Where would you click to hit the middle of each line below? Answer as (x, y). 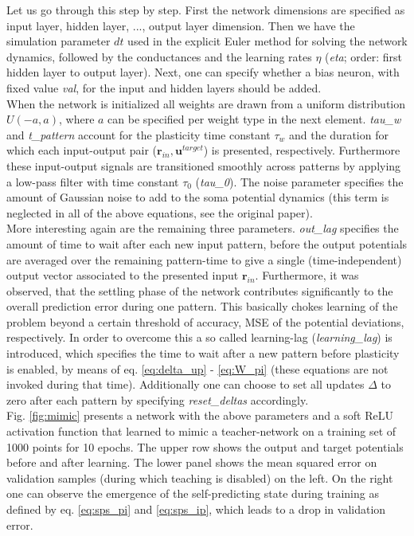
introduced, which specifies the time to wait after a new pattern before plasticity (203, 353)
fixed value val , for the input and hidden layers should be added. (164, 87)
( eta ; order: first (364, 56)
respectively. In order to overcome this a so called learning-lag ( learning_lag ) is (199, 337)
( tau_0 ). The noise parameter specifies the (299, 181)
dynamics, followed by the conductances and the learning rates (159, 56)
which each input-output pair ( (82, 150)
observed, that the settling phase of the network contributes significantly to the (200, 290)
